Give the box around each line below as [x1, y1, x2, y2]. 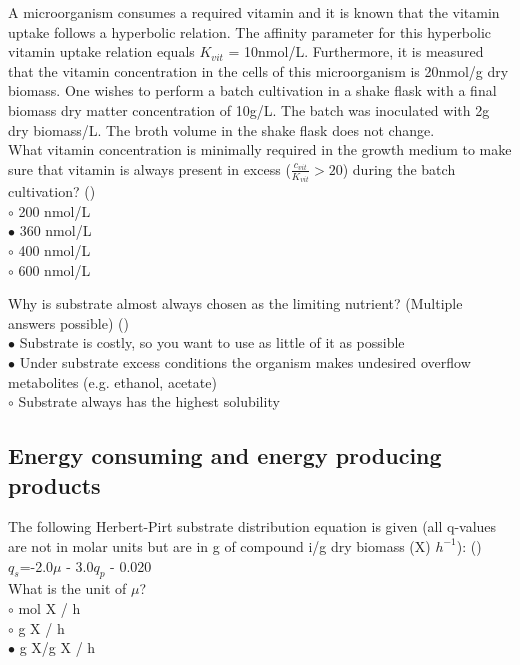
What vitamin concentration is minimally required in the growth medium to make [8, 139, 512, 160]
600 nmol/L [18, 259, 91, 280]
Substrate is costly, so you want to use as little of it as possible [19, 332, 405, 353]
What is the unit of [8, 578, 127, 599]
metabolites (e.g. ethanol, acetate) [8, 371, 217, 392]
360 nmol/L [19, 220, 92, 241]
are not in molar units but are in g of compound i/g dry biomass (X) [8, 535, 431, 556]
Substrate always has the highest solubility [18, 391, 280, 412]
